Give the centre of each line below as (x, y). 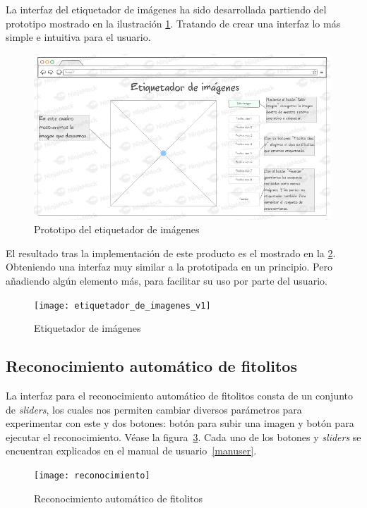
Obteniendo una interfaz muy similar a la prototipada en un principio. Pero (169, 267)
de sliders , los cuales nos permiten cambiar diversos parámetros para (154, 409)
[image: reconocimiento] (92, 475)
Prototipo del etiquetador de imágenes (117, 229)
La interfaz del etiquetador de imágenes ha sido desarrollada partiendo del (166, 9)
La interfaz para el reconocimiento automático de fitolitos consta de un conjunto (180, 395)
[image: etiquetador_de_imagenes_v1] (122, 305)
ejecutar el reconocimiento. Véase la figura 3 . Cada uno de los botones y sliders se (183, 436)
